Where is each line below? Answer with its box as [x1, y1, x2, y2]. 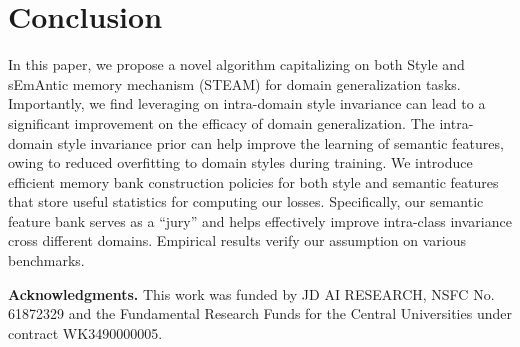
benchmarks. [8, 250, 85, 271]
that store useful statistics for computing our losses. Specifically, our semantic [8, 191, 484, 212]
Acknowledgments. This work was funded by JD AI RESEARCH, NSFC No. [8, 283, 495, 304]
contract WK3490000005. [8, 322, 163, 343]
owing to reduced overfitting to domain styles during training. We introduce [8, 152, 473, 173]
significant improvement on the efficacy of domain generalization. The [8, 112, 435, 133]
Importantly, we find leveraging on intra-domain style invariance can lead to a [8, 93, 486, 114]
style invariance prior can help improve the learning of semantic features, [57, 132, 504, 153]
